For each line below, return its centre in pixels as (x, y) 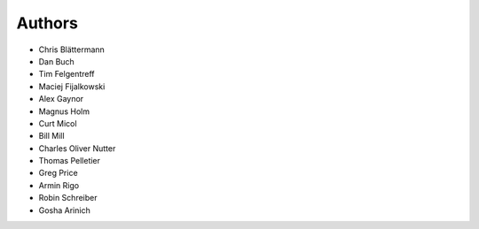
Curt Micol (58, 123)
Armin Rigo (59, 185)
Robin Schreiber (68, 198)
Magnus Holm (64, 111)
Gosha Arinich (64, 210)
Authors (47, 23)
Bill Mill (52, 136)
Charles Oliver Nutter (77, 148)
